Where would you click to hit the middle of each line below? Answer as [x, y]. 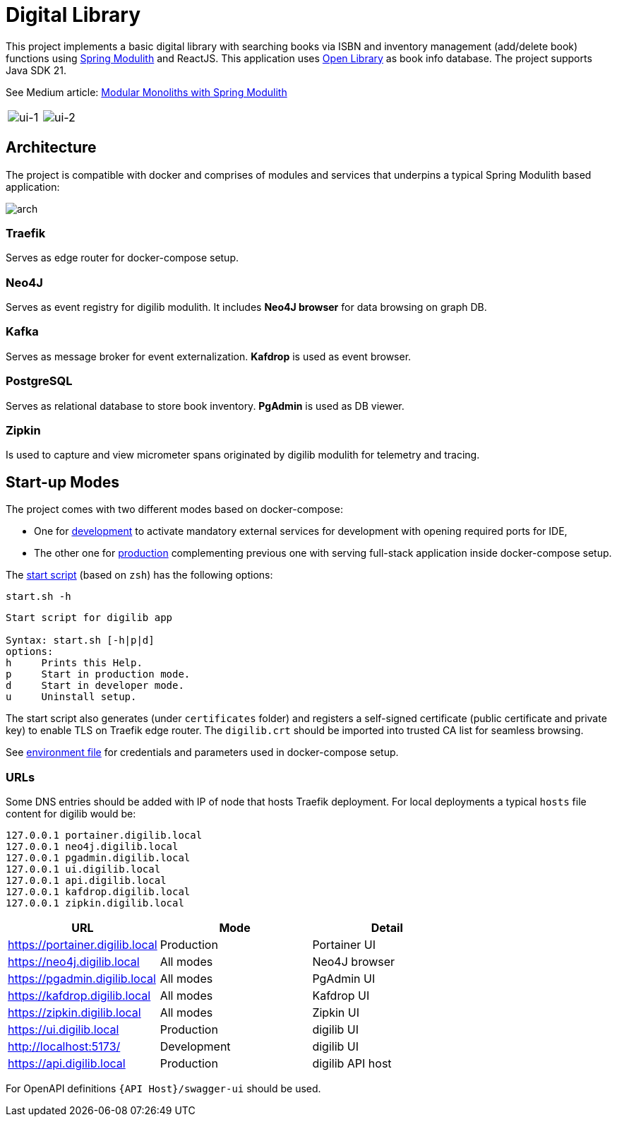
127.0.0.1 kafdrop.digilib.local [98, 891]
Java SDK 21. [36, 70]
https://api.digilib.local [67, 1063]
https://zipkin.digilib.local [74, 1012]
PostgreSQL [39, 381]
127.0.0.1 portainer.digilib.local [104, 835]
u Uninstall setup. [71, 697]
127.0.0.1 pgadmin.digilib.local [98, 857]
